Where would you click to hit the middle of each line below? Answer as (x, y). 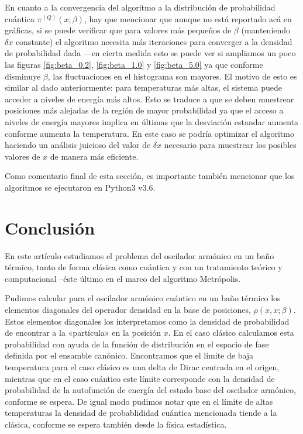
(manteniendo (266, 30)
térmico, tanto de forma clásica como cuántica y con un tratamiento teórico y (144, 267)
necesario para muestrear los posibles (230, 145)
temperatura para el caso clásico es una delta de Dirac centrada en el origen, (142, 366)
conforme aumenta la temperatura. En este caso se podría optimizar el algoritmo (149, 133)
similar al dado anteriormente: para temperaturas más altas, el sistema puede (143, 87)
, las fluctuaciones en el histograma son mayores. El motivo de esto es (172, 76)
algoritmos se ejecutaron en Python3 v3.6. (80, 187)
